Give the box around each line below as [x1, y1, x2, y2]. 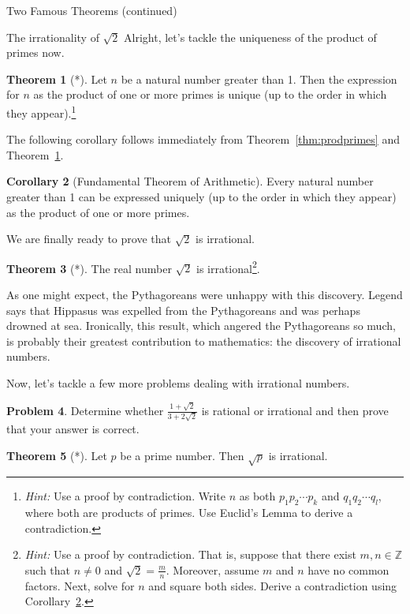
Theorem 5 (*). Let [6, 447, 107, 463]
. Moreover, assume [166, 561, 259, 578]
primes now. [6, 44, 65, 61]
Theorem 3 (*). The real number [6, 260, 172, 276]
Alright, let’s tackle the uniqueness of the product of [124, 28, 377, 45]
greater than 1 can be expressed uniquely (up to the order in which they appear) [6, 189, 397, 204]
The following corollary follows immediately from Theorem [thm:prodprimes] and [6, 131, 400, 148]
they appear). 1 [6, 102, 76, 121]
